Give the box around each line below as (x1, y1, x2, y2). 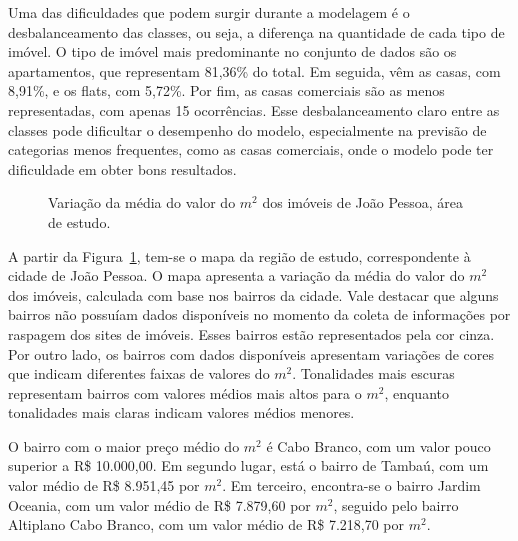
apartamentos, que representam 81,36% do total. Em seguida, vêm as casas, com (8, 60, 501, 81)
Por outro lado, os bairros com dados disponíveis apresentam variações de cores (8, 343, 494, 364)
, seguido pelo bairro (333, 494, 459, 515)
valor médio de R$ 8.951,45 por (8, 475, 200, 496)
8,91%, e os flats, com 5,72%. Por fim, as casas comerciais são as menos (8, 80, 445, 101)
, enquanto (384, 382, 449, 403)
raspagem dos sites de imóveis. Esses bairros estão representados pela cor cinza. (8, 323, 495, 344)
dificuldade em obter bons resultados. (8, 158, 237, 179)
